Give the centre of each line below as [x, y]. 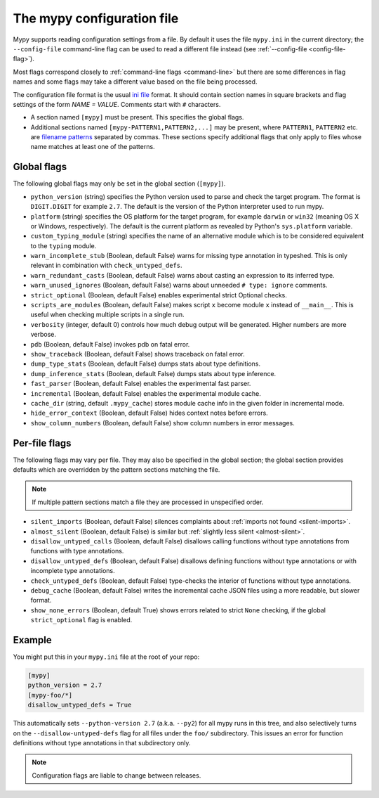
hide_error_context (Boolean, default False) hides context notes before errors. [149, 413]
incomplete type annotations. [73, 571]
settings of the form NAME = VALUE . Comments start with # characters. [117, 104]
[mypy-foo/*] [50, 695]
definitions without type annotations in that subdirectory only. [102, 742]
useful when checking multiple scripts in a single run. [108, 315]
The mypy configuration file [96, 18]
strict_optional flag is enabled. [81, 620]
